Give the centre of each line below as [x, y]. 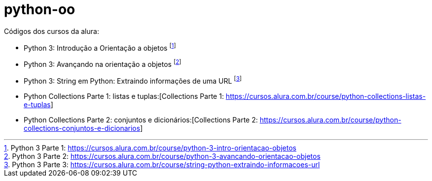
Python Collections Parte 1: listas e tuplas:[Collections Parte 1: [124, 96]
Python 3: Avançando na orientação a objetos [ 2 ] [103, 64]
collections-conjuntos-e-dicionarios [82, 128]
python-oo [40, 9]
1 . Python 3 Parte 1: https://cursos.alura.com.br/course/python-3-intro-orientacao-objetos [150, 148]
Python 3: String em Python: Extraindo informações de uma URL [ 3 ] [133, 80]
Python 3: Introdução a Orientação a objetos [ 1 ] [100, 47]
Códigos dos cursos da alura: [52, 31]
